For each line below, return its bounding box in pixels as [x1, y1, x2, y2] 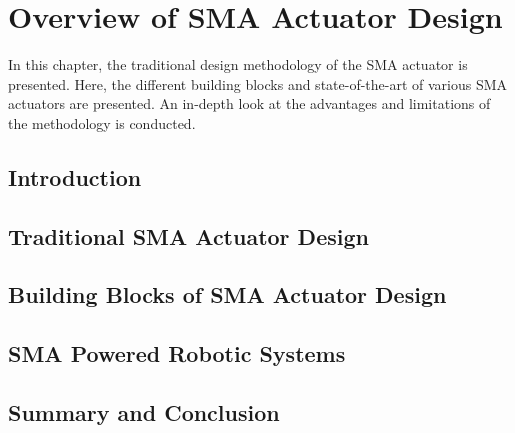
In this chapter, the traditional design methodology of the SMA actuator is [8, 54, 468, 75]
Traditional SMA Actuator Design [8, 220, 369, 251]
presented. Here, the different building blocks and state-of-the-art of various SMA [8, 73, 508, 94]
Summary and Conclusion [8, 397, 280, 428]
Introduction [8, 161, 142, 192]
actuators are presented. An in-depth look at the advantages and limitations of [8, 93, 491, 114]
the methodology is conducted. [8, 112, 196, 133]
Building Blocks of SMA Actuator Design [8, 279, 447, 310]
